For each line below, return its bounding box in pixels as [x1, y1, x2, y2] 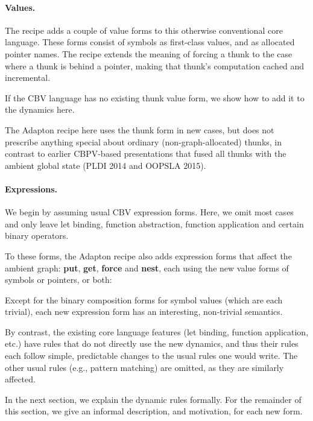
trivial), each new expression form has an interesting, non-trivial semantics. [5, 305, 283, 318]
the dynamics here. [5, 103, 75, 116]
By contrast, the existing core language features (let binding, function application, [5, 325, 309, 338]
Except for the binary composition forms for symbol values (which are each [5, 293, 283, 306]
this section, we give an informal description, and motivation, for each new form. [5, 405, 303, 417]
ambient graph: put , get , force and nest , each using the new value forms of [5, 261, 289, 274]
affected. [5, 373, 36, 385]
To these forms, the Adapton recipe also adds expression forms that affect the [5, 249, 292, 262]
